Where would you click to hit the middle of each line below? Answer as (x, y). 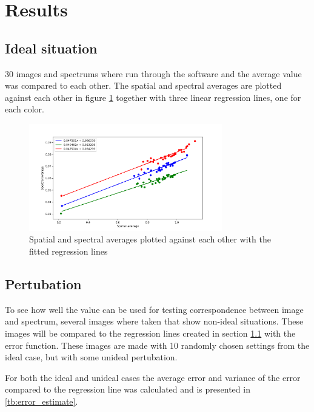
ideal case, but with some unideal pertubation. (91, 357)
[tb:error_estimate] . (42, 401)
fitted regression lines (68, 251)
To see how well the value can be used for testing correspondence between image (154, 309)
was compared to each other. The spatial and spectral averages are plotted (143, 85)
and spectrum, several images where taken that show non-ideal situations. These (154, 321)
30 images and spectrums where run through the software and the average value (153, 73)
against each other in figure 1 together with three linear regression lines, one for (153, 97)
